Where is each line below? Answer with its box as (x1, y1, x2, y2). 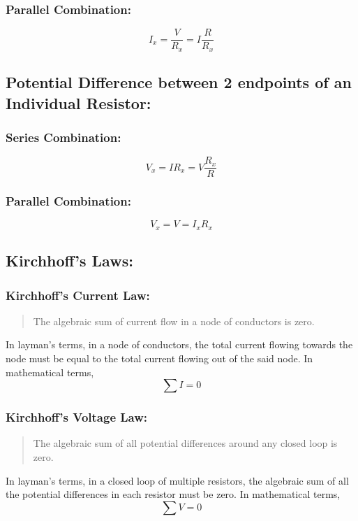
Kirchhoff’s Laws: (6, 250, 133, 271)
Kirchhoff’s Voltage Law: (6, 408, 148, 426)
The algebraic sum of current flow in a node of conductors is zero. (33, 313, 315, 328)
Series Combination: (6, 128, 121, 145)
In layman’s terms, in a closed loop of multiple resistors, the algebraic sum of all (6, 473, 349, 487)
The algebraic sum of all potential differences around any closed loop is (33, 436, 338, 450)
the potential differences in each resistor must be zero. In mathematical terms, (6, 487, 341, 501)
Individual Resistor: (6, 92, 151, 113)
